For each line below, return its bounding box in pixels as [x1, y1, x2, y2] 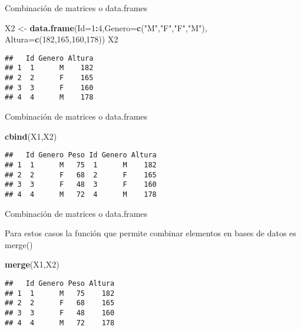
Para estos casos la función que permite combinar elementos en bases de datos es [5, 227, 296, 239]
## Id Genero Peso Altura [5, 279, 115, 288]
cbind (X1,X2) [5, 130, 57, 142]
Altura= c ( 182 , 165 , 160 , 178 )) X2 [5, 33, 118, 45]
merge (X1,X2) [5, 258, 59, 270]
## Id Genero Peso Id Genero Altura [5, 151, 157, 160]
